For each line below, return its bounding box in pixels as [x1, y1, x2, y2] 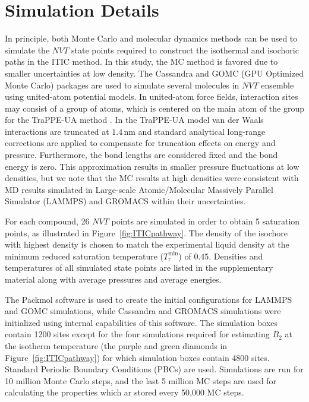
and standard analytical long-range [138, 125, 266, 137]
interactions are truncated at [5, 125, 109, 137]
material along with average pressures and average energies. [5, 273, 222, 285]
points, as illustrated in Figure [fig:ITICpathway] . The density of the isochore [5, 226, 288, 239]
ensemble [261, 78, 294, 91]
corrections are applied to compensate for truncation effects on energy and [5, 137, 276, 149]
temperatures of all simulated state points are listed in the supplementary [5, 261, 273, 274]
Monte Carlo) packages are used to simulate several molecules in [5, 78, 239, 91]
